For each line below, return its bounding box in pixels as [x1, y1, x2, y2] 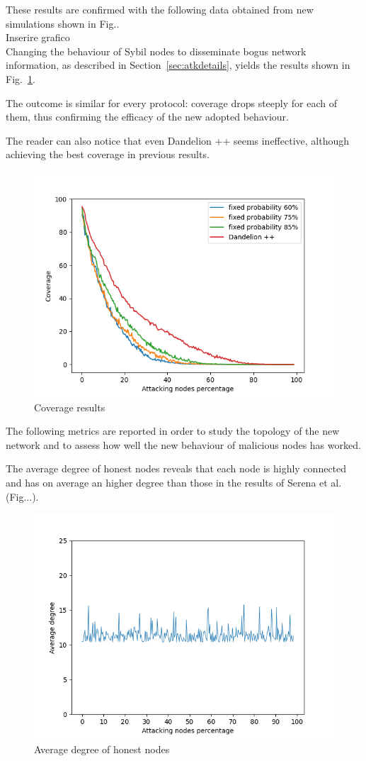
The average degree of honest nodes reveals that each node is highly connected [6, 461, 347, 476]
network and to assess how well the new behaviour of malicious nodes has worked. [6, 437, 361, 452]
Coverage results [34, 399, 105, 414]
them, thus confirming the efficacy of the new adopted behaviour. [6, 109, 289, 124]
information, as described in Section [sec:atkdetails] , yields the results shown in [6, 57, 350, 72]
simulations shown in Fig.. [6, 16, 120, 30]
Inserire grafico [6, 30, 70, 45]
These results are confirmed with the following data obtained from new [6, 2, 314, 16]
